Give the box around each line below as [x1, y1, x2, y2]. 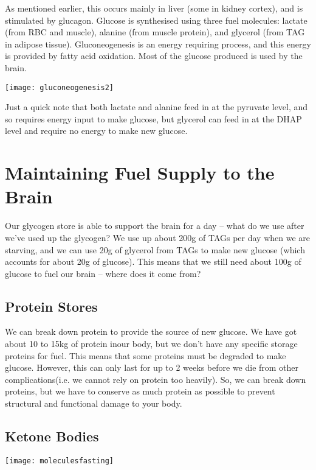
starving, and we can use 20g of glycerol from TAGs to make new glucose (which [5, 243, 305, 256]
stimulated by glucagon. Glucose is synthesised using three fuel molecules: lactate [5, 13, 307, 26]
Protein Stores [5, 296, 98, 315]
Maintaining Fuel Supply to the [5, 160, 275, 185]
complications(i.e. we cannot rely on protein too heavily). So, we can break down [5, 373, 306, 385]
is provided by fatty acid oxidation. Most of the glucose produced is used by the [5, 49, 303, 62]
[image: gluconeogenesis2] [5, 83, 114, 92]
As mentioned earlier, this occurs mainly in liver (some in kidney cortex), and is [5, 2, 303, 14]
